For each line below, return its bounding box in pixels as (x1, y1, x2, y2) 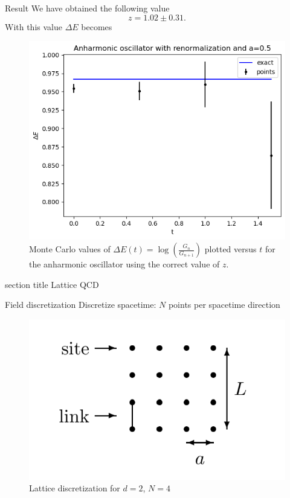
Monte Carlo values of (29, 243, 111, 255)
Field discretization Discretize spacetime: (5, 298, 156, 311)
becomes (81, 20, 112, 33)
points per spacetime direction (168, 298, 280, 311)
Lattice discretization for (29, 482, 120, 494)
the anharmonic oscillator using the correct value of (29, 258, 220, 270)
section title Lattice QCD (5, 278, 99, 290)
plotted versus (204, 243, 257, 255)
